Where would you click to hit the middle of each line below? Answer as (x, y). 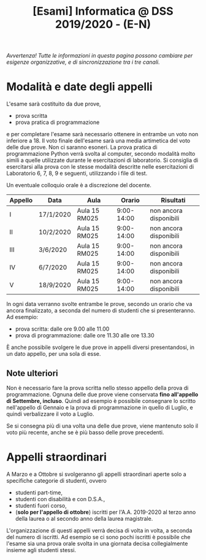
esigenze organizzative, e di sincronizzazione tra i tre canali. (83, 62)
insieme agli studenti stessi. (41, 550)
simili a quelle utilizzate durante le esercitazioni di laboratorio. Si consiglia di (102, 160)
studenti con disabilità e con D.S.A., (60, 499)
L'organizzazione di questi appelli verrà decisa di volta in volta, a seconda (99, 530)
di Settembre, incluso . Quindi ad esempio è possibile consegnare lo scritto (101, 401)
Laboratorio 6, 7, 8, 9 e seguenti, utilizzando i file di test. (77, 174)
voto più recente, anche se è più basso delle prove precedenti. (85, 432)
